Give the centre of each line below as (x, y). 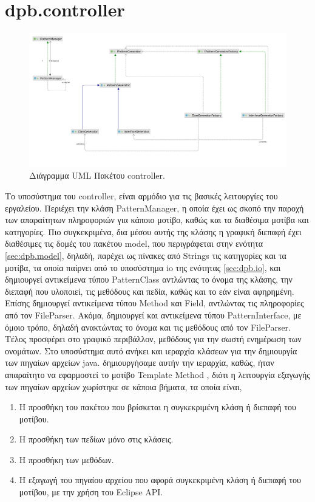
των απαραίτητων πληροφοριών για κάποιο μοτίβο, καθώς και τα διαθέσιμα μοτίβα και (157, 220)
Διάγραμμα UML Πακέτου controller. (97, 175)
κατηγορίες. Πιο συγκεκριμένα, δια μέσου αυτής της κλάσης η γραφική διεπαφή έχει (153, 231)
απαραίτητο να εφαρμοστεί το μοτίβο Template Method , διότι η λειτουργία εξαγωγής (157, 374)
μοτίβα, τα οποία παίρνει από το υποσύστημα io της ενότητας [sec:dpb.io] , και (143, 267)
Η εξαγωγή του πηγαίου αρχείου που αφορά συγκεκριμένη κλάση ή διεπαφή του (160, 480)
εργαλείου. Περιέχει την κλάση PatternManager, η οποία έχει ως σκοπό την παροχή (154, 208)
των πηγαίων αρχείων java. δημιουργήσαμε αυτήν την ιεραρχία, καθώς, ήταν (140, 363)
